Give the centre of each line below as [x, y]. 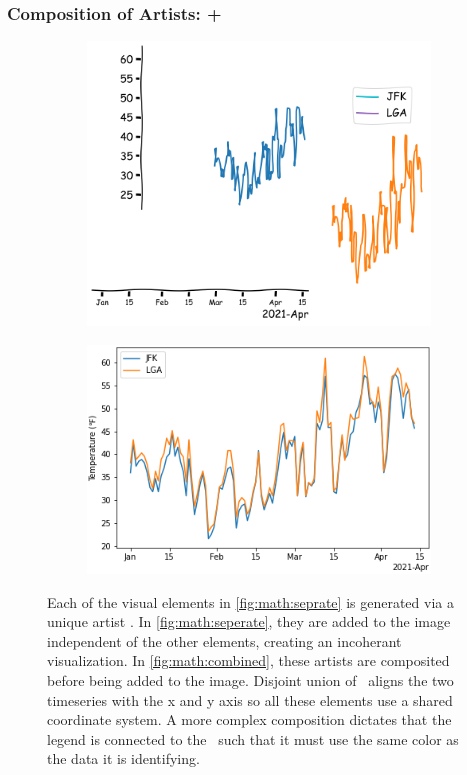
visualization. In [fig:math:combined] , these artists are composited [248, 660]
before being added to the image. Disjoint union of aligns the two [250, 680]
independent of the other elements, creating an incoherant [224, 640]
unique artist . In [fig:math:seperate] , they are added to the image [249, 621]
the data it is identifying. [123, 758]
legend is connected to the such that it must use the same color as [253, 738]
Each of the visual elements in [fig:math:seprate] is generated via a [250, 601]
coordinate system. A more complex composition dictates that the [249, 719]
